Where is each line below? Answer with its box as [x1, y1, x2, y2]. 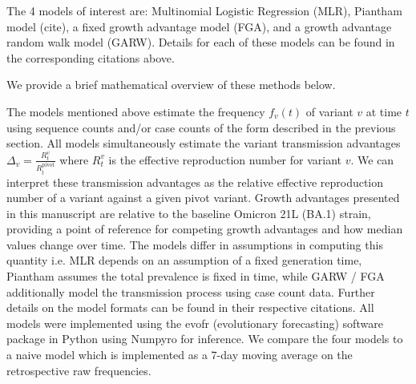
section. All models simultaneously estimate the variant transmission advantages [6, 135, 401, 152]
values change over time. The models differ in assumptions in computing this [6, 236, 383, 253]
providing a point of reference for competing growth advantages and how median [6, 220, 403, 237]
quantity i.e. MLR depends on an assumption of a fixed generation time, [6, 252, 362, 269]
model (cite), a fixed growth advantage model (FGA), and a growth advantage [6, 18, 392, 34]
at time [366, 103, 402, 119]
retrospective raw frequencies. [6, 362, 151, 378]
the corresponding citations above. [6, 49, 175, 66]
